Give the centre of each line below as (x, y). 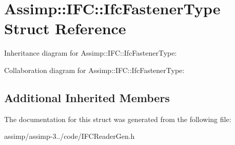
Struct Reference (65, 28)
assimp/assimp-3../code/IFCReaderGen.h (70, 136)
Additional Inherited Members (87, 97)
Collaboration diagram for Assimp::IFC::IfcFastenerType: (94, 70)
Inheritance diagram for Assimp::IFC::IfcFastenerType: (91, 53)
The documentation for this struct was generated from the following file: (118, 119)
